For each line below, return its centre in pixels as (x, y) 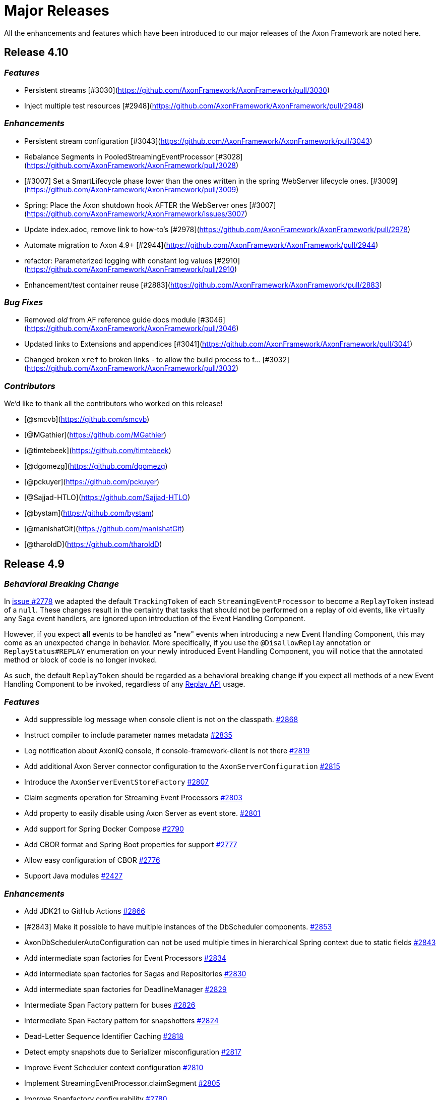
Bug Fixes (24, 302)
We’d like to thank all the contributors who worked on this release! (113, 404)
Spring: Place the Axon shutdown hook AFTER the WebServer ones (136, 205)
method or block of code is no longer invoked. (81, 660)
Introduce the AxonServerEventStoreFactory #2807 (117, 782)
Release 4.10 (36, 52)
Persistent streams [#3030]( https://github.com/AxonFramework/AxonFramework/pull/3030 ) (177, 90)
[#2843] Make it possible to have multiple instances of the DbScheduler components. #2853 (178, 926)
